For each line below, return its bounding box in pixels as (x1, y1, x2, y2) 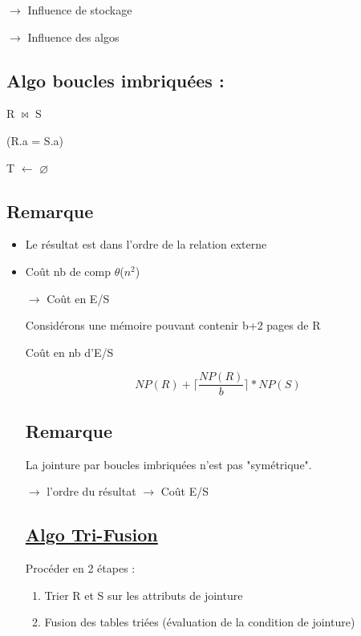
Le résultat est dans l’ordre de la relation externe (25, 236, 267, 253)
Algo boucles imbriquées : (6, 67, 225, 92)
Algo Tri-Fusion (25, 522, 158, 547)
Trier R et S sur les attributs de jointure (44, 586, 243, 603)
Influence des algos (27, 28, 120, 45)
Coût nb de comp (25, 262, 111, 279)
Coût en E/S (47, 290, 110, 306)
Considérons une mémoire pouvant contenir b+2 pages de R (25, 317, 321, 334)
